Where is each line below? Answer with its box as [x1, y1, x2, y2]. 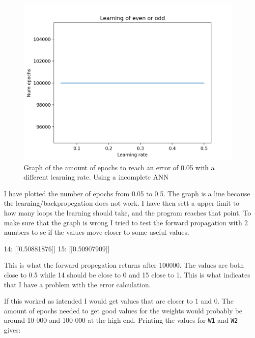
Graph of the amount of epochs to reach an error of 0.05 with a [24, 162, 215, 172]
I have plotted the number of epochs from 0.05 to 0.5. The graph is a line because [4, 188, 250, 198]
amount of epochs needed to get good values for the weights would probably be [4, 305, 242, 315]
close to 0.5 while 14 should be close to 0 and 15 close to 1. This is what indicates [4, 269, 250, 279]
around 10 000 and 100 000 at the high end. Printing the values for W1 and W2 [4, 315, 238, 325]
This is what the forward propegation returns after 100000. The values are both [4, 260, 244, 270]
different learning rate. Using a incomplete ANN [24, 172, 169, 182]
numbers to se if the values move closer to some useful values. [4, 227, 189, 237]
